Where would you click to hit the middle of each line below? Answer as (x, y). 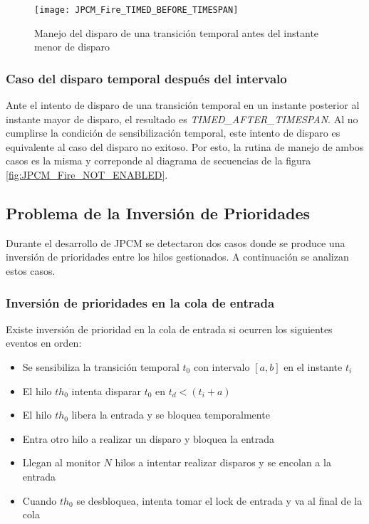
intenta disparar (106, 391)
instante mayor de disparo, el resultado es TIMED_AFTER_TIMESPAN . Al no (182, 119)
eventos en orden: (44, 343)
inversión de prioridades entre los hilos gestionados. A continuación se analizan (177, 257)
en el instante (313, 367)
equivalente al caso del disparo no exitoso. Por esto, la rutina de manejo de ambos (185, 146)
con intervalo (222, 367)
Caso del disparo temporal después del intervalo (146, 78)
